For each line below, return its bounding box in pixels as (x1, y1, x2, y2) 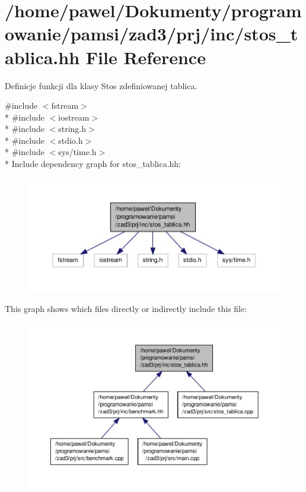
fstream (51, 99, 79, 112)
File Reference (85, 45, 206, 69)
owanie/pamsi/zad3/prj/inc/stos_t (5, 21, 298, 46)
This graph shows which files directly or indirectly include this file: (5, 302, 247, 314)
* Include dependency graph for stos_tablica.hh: (5, 157, 181, 170)
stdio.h (58, 134, 83, 146)
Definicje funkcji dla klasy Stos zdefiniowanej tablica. (5, 79, 197, 92)
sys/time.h (58, 146, 97, 158)
